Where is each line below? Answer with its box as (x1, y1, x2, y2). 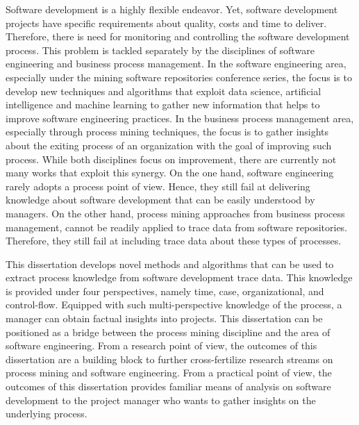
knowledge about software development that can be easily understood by (6, 192, 315, 207)
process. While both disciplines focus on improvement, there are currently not (6, 151, 337, 166)
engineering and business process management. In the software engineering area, (6, 56, 347, 71)
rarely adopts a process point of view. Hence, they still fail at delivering (6, 178, 310, 193)
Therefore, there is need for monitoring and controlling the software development (6, 29, 350, 44)
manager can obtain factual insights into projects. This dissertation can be (6, 311, 323, 326)
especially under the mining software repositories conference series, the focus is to (6, 69, 352, 84)
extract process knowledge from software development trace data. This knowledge (6, 270, 353, 285)
